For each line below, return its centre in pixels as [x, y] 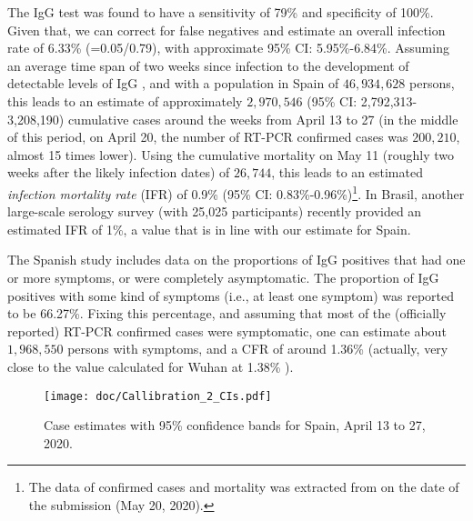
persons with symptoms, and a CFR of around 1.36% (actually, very [258, 349]
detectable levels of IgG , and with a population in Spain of [173, 83]
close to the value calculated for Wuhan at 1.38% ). [151, 366]
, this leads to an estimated [347, 172]
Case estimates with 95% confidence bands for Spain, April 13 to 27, [235, 425]
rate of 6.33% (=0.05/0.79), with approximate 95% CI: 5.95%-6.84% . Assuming [228, 48]
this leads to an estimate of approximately [125, 100]
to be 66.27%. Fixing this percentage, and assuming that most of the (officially [227, 313]
